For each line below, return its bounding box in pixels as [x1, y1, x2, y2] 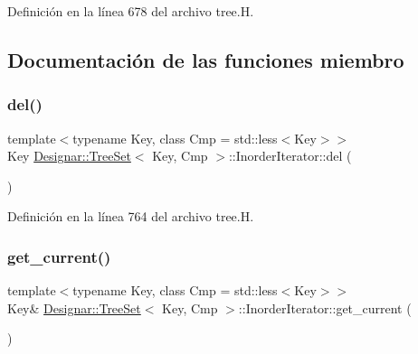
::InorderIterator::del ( [228, 146, 352, 165]
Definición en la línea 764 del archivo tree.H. [7, 207, 254, 226]
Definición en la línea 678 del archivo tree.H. [7, 2, 254, 20]
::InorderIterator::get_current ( [238, 298, 412, 317]
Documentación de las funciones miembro [7, 45, 404, 73]
